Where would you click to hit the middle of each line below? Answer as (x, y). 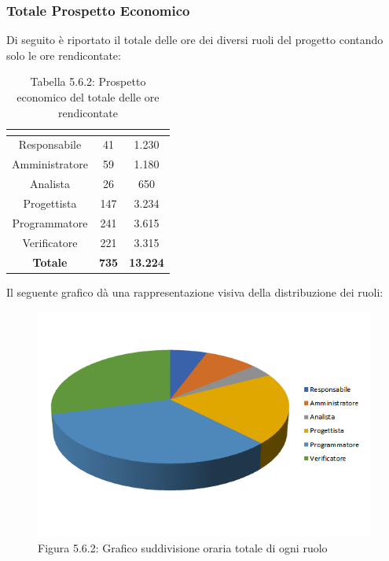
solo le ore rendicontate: (64, 55)
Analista (50, 184)
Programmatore (50, 222)
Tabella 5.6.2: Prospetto (88, 81)
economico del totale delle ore (88, 97)
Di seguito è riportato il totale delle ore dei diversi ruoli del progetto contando (195, 40)
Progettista (50, 203)
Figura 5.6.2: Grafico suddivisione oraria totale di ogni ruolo (183, 547)
